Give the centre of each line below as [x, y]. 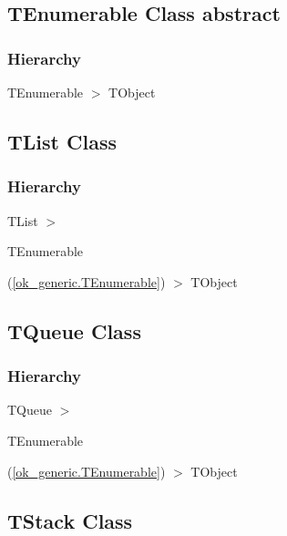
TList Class [62, 141]
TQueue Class [74, 330]
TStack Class [70, 520]
